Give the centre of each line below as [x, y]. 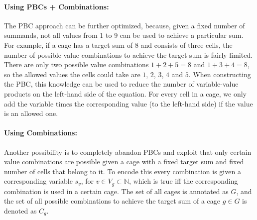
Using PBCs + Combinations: [57, 6]
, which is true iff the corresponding [183, 181]
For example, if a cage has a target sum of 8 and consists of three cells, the [118, 45]
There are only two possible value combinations [76, 64]
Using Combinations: [41, 133]
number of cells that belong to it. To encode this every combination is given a [123, 171]
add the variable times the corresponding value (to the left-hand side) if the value [128, 103]
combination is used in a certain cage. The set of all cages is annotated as [116, 191]
